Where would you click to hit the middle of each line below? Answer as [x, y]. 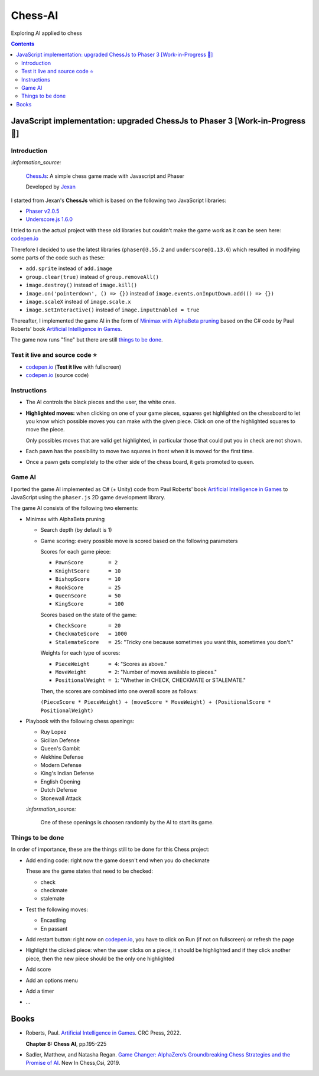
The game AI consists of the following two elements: [75, 508]
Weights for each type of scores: [80, 653]
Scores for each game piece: [76, 551]
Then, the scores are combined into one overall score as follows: [119, 691]
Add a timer [40, 991]
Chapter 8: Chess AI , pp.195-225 [66, 1044]
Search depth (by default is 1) [76, 530]
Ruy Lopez [53, 732]
